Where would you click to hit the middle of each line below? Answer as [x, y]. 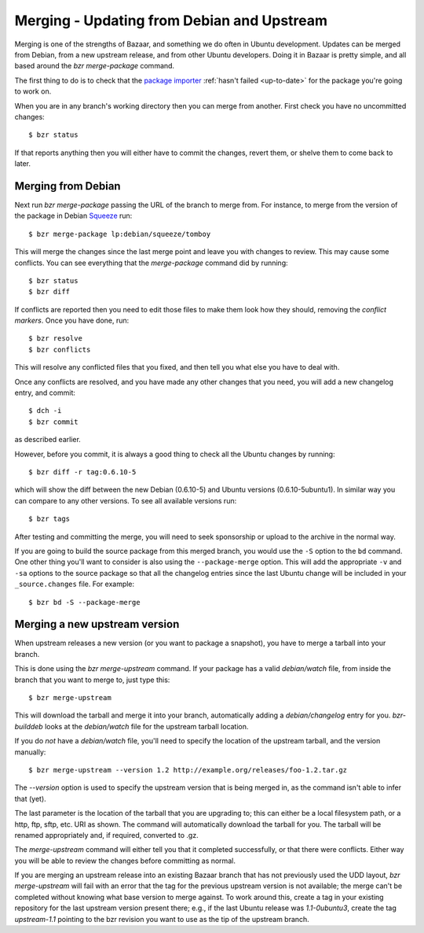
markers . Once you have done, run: [72, 321]
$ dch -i [45, 411]
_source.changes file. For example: [75, 584]
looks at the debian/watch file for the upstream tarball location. [146, 726]
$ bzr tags [49, 519]
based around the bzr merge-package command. [95, 66]
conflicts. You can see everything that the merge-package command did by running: [151, 263]
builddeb [29, 726]
